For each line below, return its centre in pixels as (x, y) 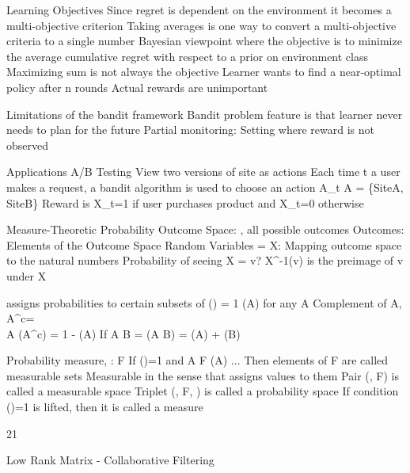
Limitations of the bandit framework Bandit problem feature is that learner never (205, 114)
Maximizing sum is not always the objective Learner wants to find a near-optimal (204, 72)
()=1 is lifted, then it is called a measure (105, 407)
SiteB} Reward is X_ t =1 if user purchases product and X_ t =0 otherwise (185, 202)
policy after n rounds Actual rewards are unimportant (137, 87)
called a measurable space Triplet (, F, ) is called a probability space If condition (203, 391)
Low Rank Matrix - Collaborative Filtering (110, 460)
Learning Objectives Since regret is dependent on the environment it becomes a (199, 10)
